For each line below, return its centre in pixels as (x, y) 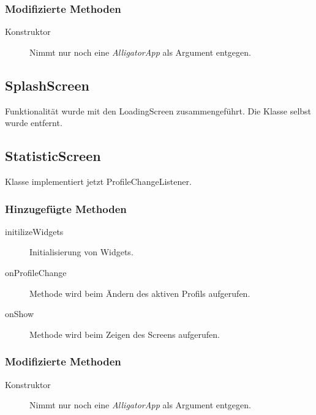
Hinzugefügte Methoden (66, 208)
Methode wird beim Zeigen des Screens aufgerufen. (125, 334)
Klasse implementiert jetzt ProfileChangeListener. (98, 181)
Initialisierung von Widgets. (81, 252)
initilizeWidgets (34, 231)
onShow (20, 314)
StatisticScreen (53, 156)
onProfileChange (36, 272)
